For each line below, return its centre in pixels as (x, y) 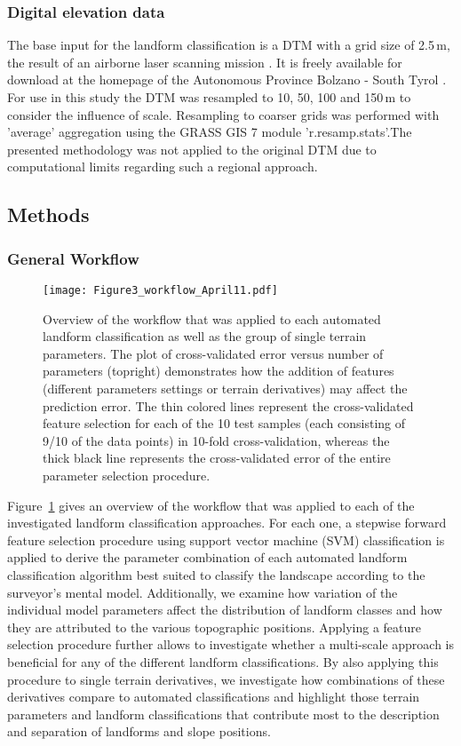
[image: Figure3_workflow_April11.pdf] (160, 290)
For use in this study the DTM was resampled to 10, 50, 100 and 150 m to (209, 97)
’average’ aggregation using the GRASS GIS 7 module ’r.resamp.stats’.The (210, 132)
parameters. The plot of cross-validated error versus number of (213, 353)
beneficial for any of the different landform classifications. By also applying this (223, 661)
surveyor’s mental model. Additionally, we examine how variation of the (203, 592)
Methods (48, 214)
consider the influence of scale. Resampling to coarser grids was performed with (223, 114)
